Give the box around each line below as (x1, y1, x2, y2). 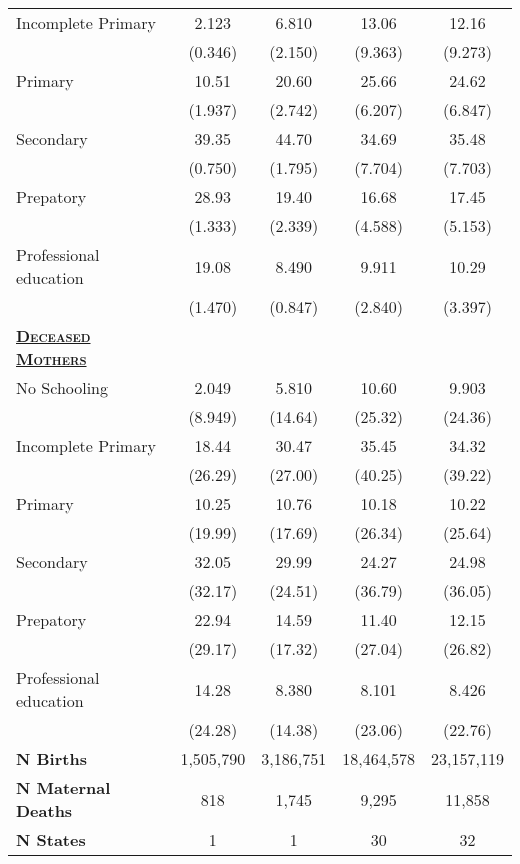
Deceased (16, 324, 91, 347)
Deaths (16, 799, 73, 822)
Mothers (16, 347, 87, 370)
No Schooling (16, 376, 109, 399)
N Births (16, 747, 87, 770)
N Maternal (16, 776, 111, 799)
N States (16, 828, 86, 851)
